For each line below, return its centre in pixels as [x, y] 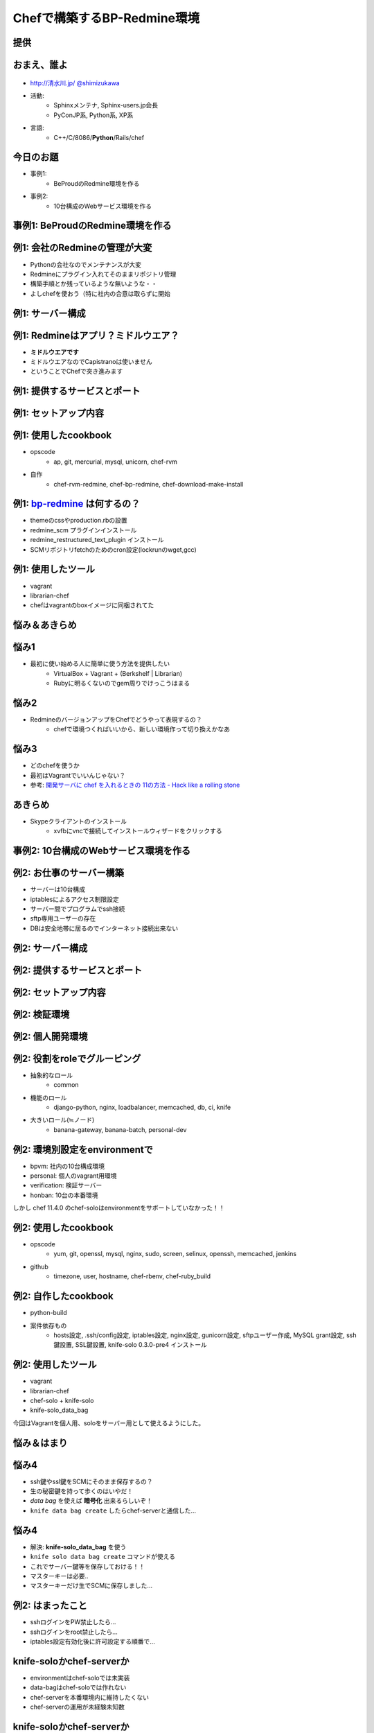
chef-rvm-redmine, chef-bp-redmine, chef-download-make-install [149, 484]
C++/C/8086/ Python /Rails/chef [99, 137]
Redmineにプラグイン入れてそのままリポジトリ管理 [103, 274]
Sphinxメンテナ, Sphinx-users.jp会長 [106, 105]
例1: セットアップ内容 [59, 413]
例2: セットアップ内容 [60, 992]
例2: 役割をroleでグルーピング [77, 1058]
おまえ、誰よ [40, 65]
